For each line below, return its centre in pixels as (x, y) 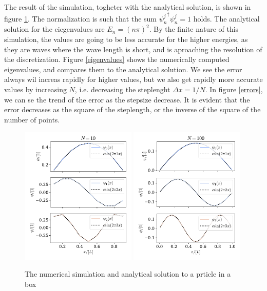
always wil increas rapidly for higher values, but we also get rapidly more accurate (133, 79)
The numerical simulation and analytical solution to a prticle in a (128, 274)
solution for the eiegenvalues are (54, 29)
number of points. (32, 119)
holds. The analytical (226, 18)
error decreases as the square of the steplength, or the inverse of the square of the (132, 109)
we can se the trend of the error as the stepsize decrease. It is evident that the (127, 99)
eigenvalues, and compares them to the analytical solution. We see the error (123, 69)
